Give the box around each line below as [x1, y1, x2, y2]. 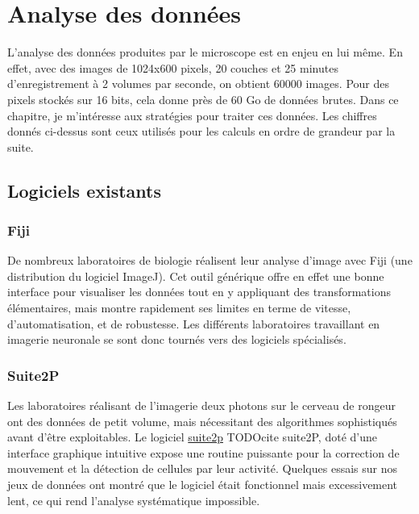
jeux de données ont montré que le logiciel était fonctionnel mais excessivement [7, 476, 398, 493]
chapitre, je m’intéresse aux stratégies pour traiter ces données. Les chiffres [7, 107, 377, 123]
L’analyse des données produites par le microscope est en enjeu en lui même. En [7, 44, 403, 61]
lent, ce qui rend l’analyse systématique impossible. [7, 491, 260, 508]
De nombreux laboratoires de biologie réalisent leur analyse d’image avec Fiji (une [7, 252, 413, 269]
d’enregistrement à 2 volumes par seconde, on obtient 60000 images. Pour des [7, 75, 389, 92]
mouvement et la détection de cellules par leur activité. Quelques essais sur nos [7, 460, 397, 477]
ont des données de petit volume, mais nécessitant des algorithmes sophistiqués [7, 412, 397, 429]
